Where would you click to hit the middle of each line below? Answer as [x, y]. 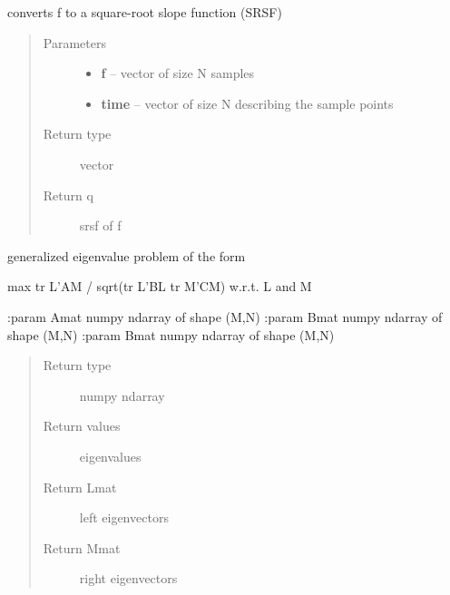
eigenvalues [110, 456]
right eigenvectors [128, 578]
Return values [82, 426]
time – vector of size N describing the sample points [247, 103]
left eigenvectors [124, 517]
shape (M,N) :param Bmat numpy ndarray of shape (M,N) [171, 334]
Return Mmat [82, 547]
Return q [68, 195]
